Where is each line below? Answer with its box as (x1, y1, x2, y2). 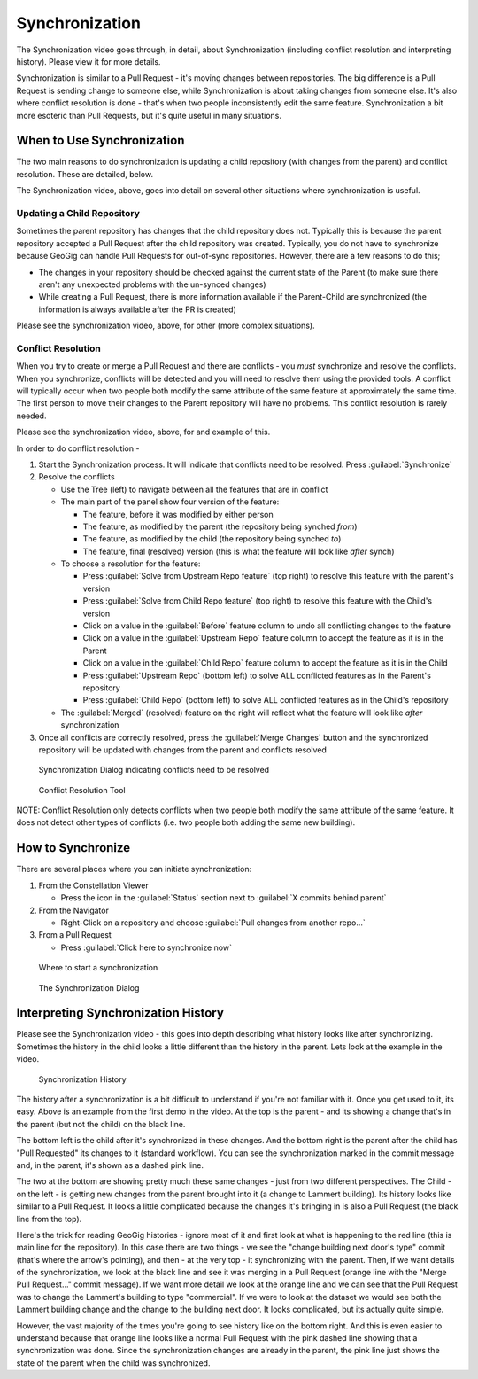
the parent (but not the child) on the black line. (16, 1118, 186, 1129)
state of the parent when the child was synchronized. (16, 1357, 211, 1368)
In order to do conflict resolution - (16, 443, 140, 454)
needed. (16, 410, 47, 421)
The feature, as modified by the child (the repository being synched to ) (82, 534, 342, 544)
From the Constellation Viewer (38, 880, 150, 891)
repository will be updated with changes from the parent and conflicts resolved (38, 744, 327, 755)
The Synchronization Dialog (38, 982, 140, 993)
